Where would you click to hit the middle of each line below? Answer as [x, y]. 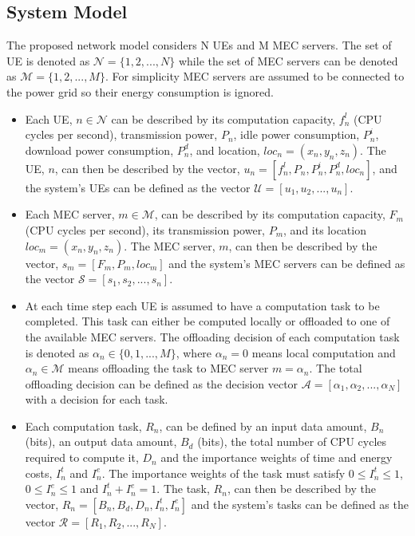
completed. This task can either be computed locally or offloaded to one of [207, 321]
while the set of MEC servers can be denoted [288, 60]
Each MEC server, [70, 214]
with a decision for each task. [97, 399]
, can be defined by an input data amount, [263, 426]
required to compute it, [82, 457]
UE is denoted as [48, 60]
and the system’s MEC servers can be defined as [287, 263]
